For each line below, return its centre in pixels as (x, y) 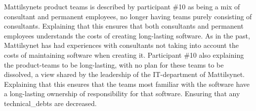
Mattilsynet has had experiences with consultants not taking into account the (121, 45)
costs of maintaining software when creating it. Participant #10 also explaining (124, 55)
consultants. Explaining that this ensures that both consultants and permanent (124, 26)
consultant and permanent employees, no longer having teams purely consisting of (128, 16)
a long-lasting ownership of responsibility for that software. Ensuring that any (122, 93)
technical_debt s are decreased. (50, 103)
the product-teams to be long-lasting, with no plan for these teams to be (114, 64)
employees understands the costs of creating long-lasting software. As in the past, (127, 35)
